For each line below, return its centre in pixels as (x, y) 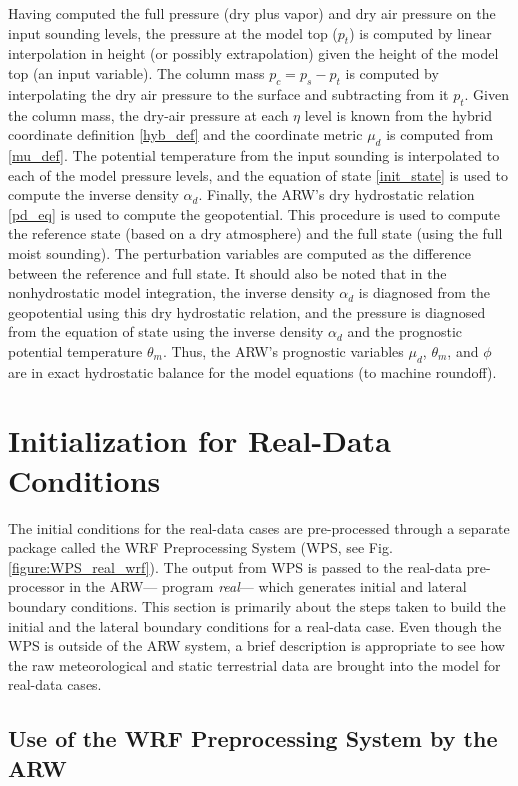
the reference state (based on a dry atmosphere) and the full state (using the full (255, 233)
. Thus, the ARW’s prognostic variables (283, 350)
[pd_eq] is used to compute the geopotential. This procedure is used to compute (254, 213)
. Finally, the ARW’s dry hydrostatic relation (336, 194)
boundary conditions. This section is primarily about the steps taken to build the (257, 605)
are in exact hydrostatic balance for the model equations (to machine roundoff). (252, 371)
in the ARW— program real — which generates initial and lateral (268, 586)
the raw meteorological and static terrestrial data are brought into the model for (254, 664)
